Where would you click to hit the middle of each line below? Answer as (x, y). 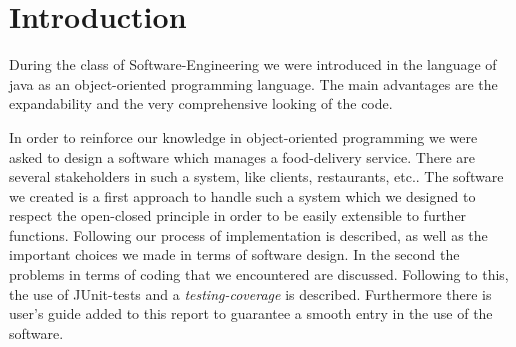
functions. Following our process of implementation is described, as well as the (248, 234)
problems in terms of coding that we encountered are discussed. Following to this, (259, 274)
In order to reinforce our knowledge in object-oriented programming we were (243, 136)
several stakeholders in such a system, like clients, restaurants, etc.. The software (256, 176)
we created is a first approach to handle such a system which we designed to (242, 195)
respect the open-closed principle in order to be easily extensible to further (238, 215)
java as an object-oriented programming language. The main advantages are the (253, 83)
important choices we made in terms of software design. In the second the (234, 254)
